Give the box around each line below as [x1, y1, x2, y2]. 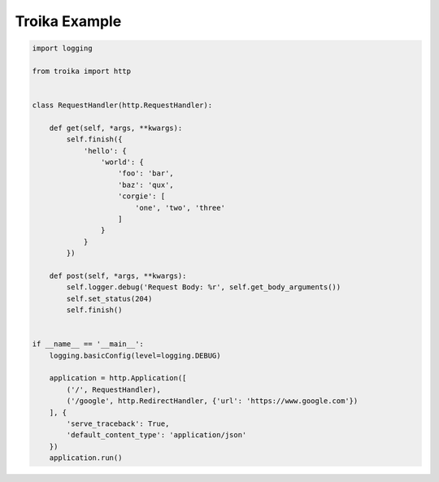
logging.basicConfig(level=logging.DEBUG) [49, 350, 221, 360]
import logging [32, 44, 93, 53]
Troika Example [15, 12, 122, 30]
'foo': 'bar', [118, 169, 174, 178]
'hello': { [83, 146, 128, 155]
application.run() [49, 454, 123, 462]
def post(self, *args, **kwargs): [49, 271, 187, 280]
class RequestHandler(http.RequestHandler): [32, 101, 213, 110]
